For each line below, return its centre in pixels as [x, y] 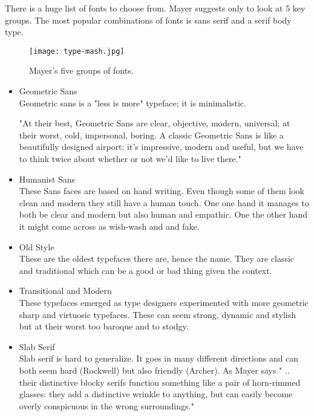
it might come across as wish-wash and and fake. [109, 226]
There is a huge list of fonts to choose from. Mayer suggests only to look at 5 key [155, 8]
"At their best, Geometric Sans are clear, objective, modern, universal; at [155, 123]
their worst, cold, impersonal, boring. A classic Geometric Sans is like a [151, 135]
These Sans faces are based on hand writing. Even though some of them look [162, 191]
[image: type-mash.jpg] [77, 51]
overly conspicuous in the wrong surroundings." [106, 405]
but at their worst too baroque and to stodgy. [104, 326]
